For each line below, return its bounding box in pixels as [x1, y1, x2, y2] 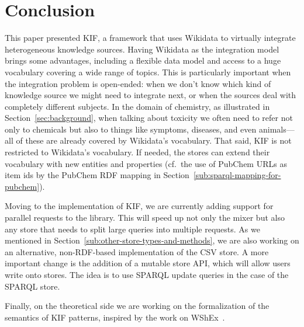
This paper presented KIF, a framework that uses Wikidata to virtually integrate [5, 32, 296, 44]
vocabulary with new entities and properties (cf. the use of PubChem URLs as [5, 157, 287, 169]
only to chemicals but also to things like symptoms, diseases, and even [5, 123, 257, 135]
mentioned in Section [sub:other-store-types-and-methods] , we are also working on [5, 234, 299, 246]
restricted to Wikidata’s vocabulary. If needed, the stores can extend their [5, 146, 270, 158]
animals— [258, 123, 295, 135]
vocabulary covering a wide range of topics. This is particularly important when [5, 65, 291, 78]
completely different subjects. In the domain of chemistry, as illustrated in [5, 100, 270, 112]
